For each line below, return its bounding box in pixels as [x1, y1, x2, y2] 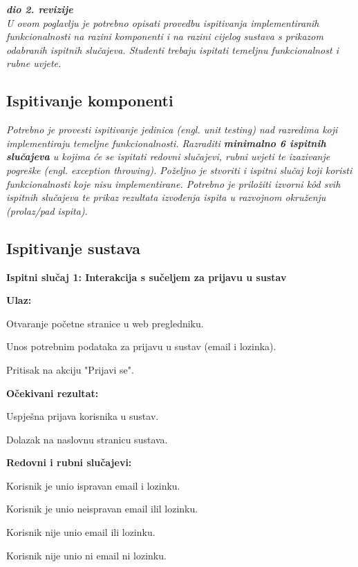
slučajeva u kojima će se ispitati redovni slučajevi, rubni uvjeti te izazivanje [6, 149, 330, 164]
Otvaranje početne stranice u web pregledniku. [6, 316, 204, 330]
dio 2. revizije [6, 2, 73, 16]
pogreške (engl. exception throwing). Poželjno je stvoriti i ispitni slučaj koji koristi [6, 162, 352, 177]
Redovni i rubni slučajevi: [6, 455, 132, 470]
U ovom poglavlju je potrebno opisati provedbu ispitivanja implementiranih [6, 15, 319, 30]
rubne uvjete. [6, 56, 62, 70]
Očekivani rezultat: [6, 385, 99, 400]
